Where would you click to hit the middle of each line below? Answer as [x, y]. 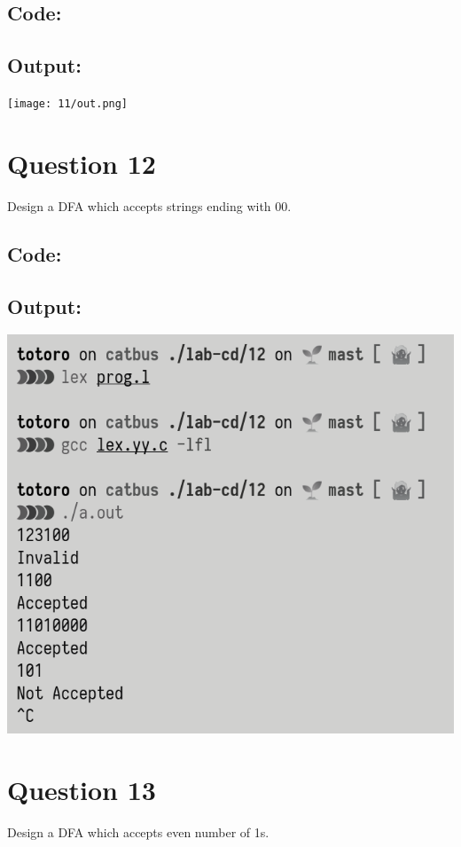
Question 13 [82, 790]
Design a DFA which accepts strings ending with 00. [149, 205]
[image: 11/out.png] [68, 103]
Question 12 [82, 163]
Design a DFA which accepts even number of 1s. [138, 832]
